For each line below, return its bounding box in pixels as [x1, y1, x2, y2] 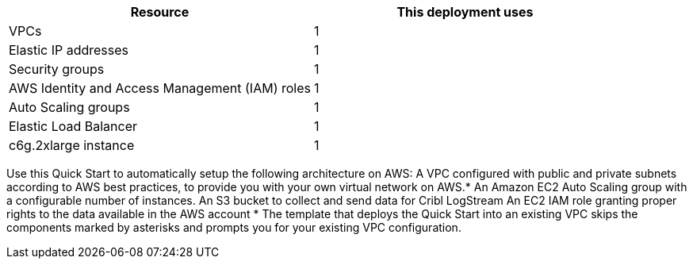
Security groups [9, 61, 105, 77]
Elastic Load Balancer [9, 118, 138, 134]
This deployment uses [396, 4, 534, 20]
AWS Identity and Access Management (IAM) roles [9, 80, 311, 96]
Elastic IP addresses [9, 42, 129, 58]
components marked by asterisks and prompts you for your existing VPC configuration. [6, 221, 461, 234]
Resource [130, 4, 190, 20]
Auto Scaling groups [9, 99, 130, 115]
